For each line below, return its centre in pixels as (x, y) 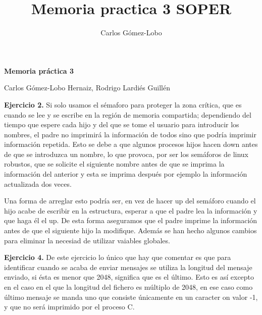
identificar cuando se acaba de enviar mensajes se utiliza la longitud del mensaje (128, 267)
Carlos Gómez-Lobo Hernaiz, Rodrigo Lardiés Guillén (87, 88)
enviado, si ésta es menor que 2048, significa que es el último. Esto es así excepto (129, 277)
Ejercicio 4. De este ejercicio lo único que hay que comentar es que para (118, 257)
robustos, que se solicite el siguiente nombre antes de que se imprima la (114, 164)
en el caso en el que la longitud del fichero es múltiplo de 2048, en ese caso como (128, 287)
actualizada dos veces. (38, 183)
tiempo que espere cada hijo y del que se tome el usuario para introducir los (122, 124)
